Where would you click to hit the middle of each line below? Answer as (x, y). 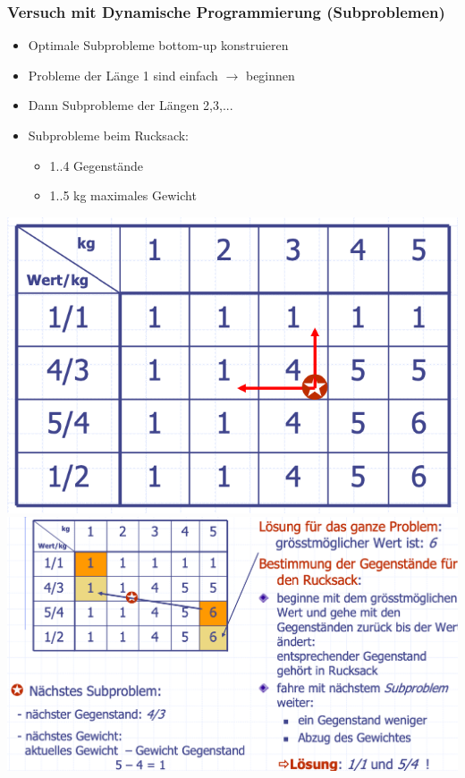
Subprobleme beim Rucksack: (108, 135)
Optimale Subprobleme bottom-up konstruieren (158, 45)
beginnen (270, 75)
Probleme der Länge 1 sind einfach (123, 75)
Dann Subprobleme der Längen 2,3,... (131, 105)
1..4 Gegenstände (96, 165)
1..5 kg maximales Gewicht (123, 195)
